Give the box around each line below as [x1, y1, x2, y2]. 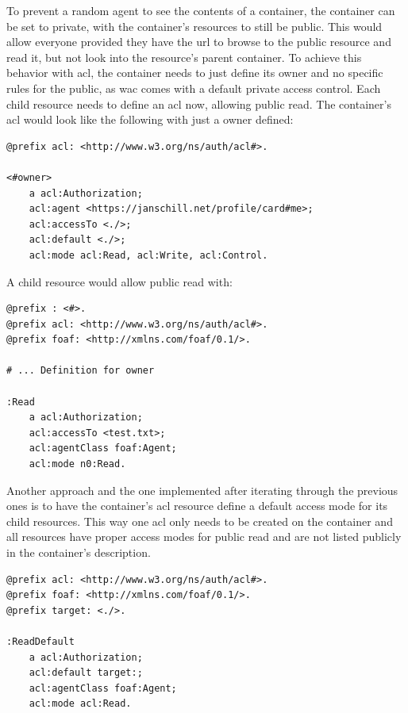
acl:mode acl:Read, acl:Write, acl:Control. [29, 249, 268, 261]
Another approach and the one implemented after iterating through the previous [6, 481, 398, 498]
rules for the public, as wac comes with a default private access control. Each [6, 79, 381, 96]
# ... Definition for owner [6, 365, 155, 377]
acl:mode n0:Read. [29, 458, 126, 470]
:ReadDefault [6, 635, 75, 647]
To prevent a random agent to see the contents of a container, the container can [6, 2, 395, 18]
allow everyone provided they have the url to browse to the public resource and [6, 33, 391, 50]
